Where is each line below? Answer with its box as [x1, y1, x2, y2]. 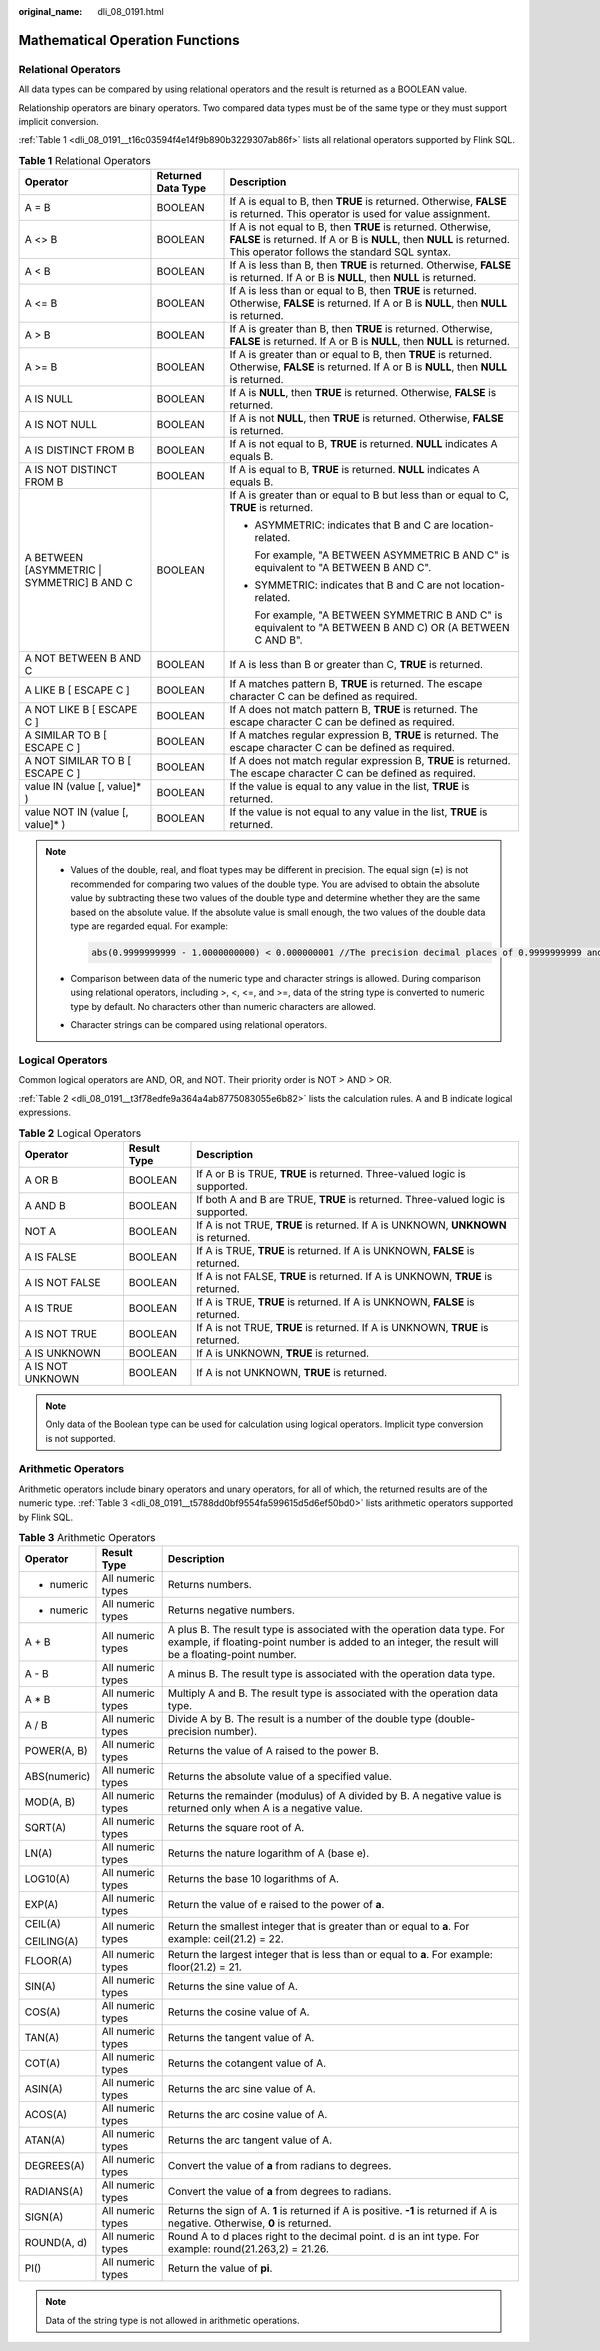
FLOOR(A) [24, 1954, 73, 1968]
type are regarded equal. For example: [70, 920, 229, 932]
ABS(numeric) [24, 1770, 91, 1784]
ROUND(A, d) [24, 2236, 88, 2250]
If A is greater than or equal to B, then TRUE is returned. [229, 348, 493, 362]
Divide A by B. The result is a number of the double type [167, 1712, 432, 1726]
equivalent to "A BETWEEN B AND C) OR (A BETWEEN [254, 621, 510, 635]
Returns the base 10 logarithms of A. [167, 1872, 340, 1886]
